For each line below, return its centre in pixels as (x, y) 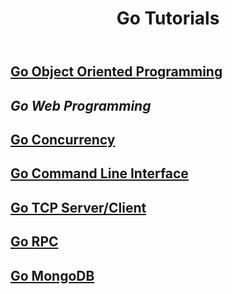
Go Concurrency (63, 139)
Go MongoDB (52, 275)
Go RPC (34, 242)
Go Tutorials (168, 18)
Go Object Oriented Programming (116, 72)
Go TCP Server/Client (78, 207)
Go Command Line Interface (99, 173)
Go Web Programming (81, 105)
